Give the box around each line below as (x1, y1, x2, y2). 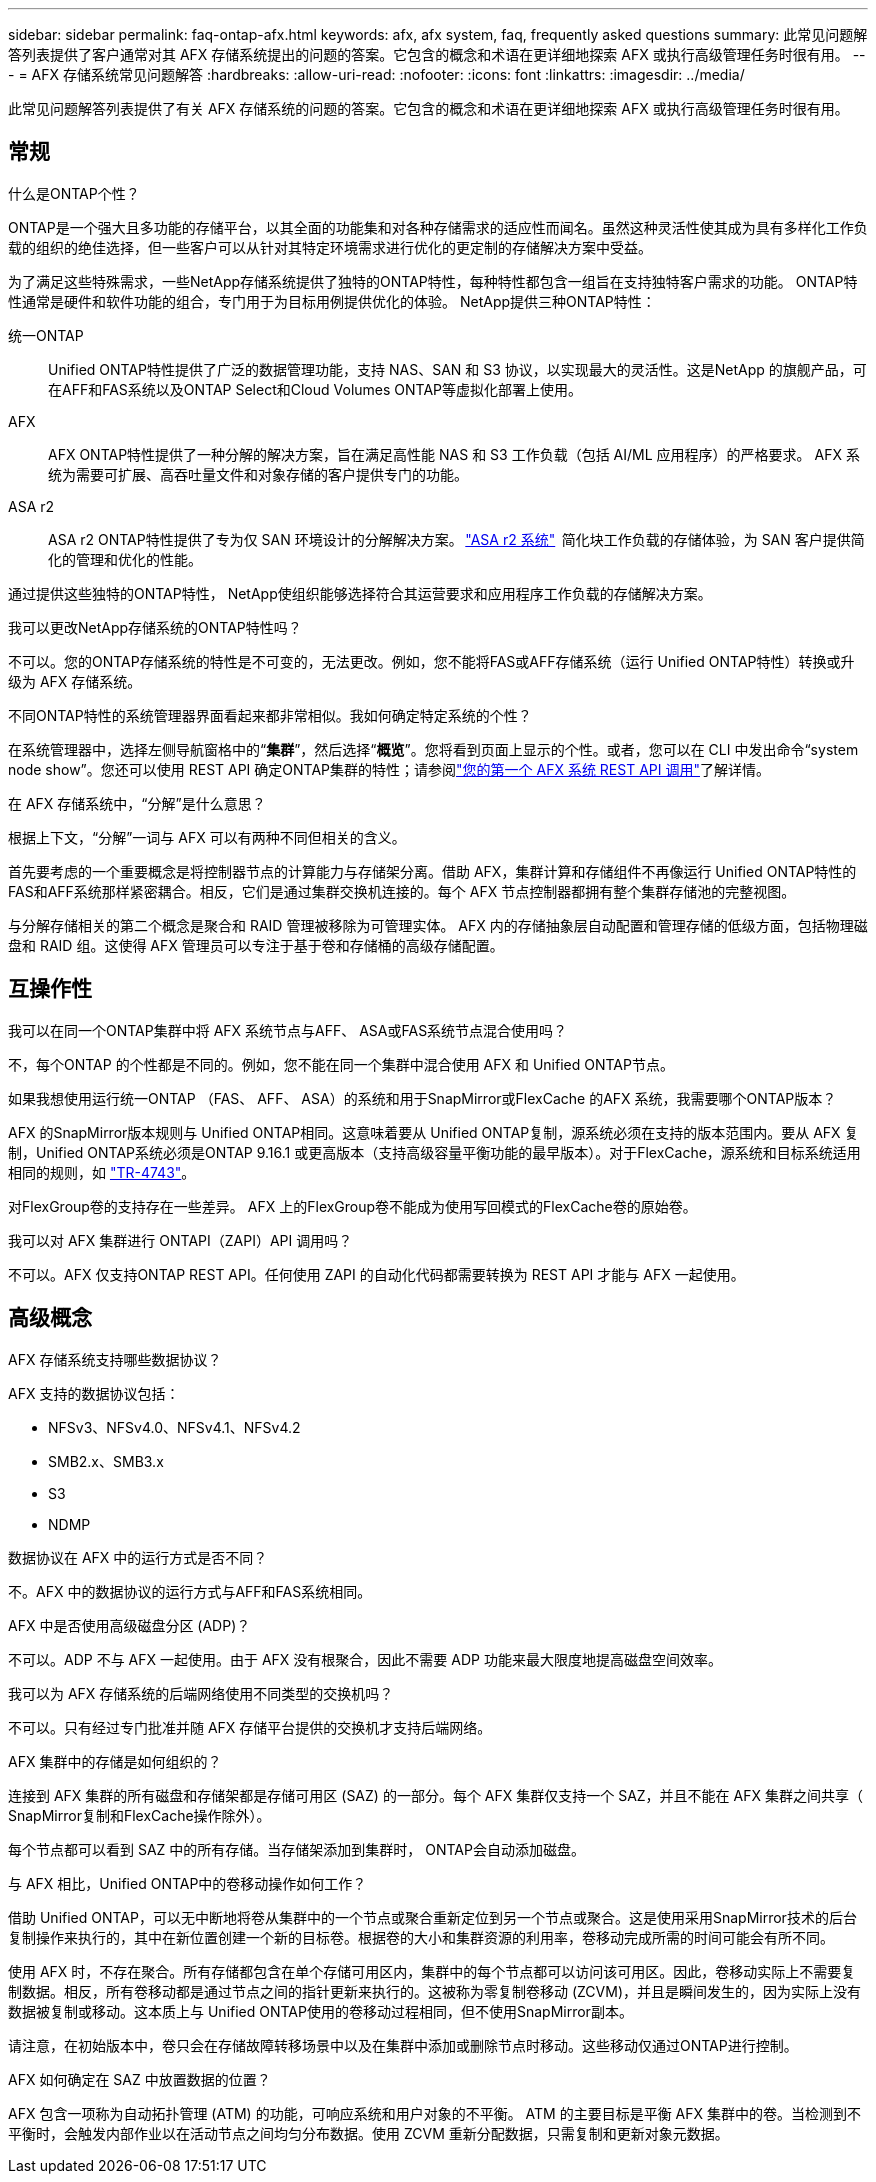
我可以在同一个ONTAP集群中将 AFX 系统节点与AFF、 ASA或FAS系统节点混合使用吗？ (8, 1021, 568, 1039)
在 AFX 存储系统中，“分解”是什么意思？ (8, 794, 266, 812)
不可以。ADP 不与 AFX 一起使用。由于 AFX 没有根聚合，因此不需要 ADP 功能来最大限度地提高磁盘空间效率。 (8, 1650, 722, 1668)
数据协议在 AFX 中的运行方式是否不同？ (8, 1548, 268, 1566)
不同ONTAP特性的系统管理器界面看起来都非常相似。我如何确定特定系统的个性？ (8, 706, 532, 724)
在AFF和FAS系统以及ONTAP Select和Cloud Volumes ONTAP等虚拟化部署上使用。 (48, 380, 583, 398)
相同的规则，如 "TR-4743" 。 (8, 1163, 196, 1181)
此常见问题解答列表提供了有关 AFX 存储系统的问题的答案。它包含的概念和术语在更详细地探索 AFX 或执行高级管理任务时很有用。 (8, 100, 849, 117)
